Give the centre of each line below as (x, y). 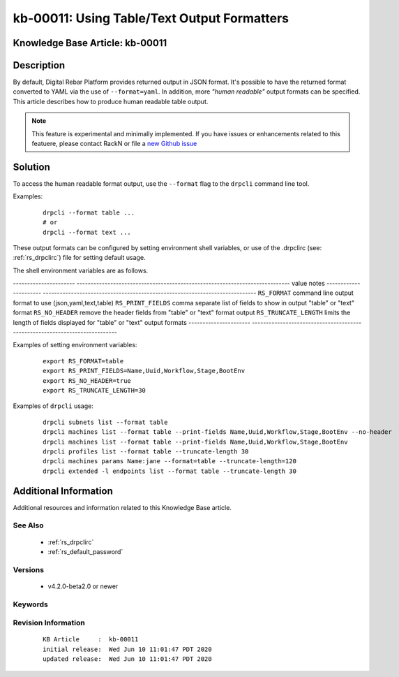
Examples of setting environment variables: (75, 345)
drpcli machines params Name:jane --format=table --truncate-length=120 (170, 461)
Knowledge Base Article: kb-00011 (90, 43)
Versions (29, 569)
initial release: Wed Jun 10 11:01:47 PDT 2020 (127, 649)
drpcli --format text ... (87, 232)
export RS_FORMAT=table (83, 361)
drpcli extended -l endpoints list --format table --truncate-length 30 (170, 471)
